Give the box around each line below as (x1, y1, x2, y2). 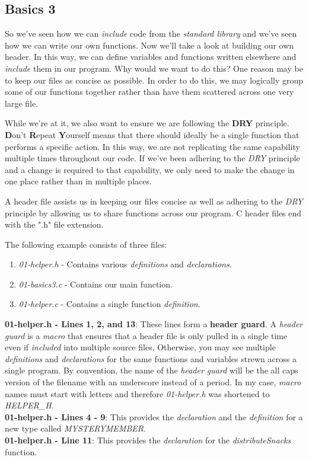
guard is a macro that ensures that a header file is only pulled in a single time (5, 329, 288, 341)
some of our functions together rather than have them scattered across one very (5, 85, 294, 98)
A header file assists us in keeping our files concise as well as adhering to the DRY (5, 194, 303, 207)
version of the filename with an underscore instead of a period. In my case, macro (5, 376, 301, 388)
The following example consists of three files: (5, 238, 167, 250)
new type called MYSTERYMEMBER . (5, 422, 146, 435)
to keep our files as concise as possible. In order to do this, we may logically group (5, 74, 304, 86)
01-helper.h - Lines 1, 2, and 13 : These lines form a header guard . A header (5, 318, 303, 330)
